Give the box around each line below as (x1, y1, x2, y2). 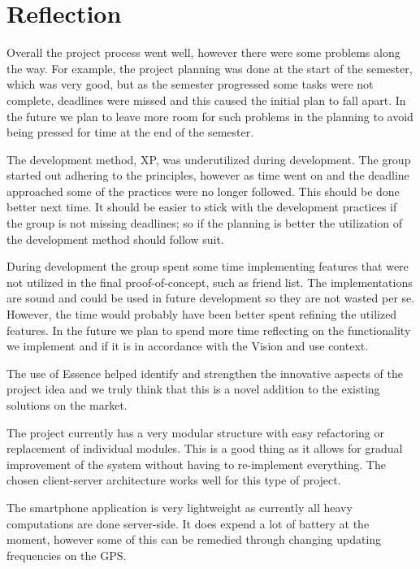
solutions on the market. (6, 397, 128, 413)
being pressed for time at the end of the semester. (6, 124, 254, 141)
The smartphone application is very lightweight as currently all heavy (6, 498, 353, 515)
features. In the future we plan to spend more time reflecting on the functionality (6, 321, 411, 338)
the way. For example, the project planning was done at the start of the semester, (6, 59, 413, 76)
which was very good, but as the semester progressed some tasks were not (6, 76, 374, 93)
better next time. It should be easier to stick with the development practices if (6, 198, 397, 215)
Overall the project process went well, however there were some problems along (6, 44, 401, 61)
